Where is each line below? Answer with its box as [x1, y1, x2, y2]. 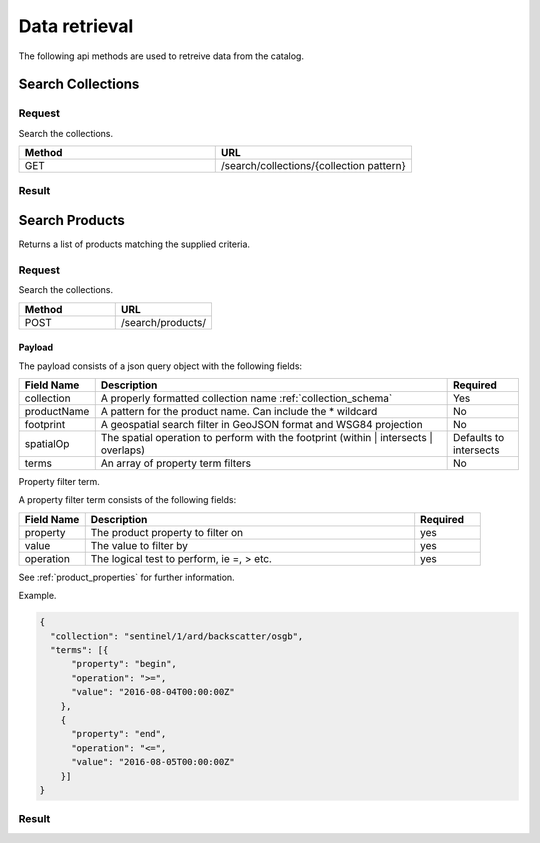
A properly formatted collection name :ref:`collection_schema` [100, 391, 393, 405]
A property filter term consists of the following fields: [18, 494, 237, 506]
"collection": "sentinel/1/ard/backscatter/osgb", [50, 630, 304, 642]
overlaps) [100, 443, 145, 457]
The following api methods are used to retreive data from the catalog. [18, 50, 305, 62]
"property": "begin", [71, 658, 177, 670]
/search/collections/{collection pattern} [220, 159, 407, 173]
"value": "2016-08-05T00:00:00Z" [71, 756, 235, 768]
